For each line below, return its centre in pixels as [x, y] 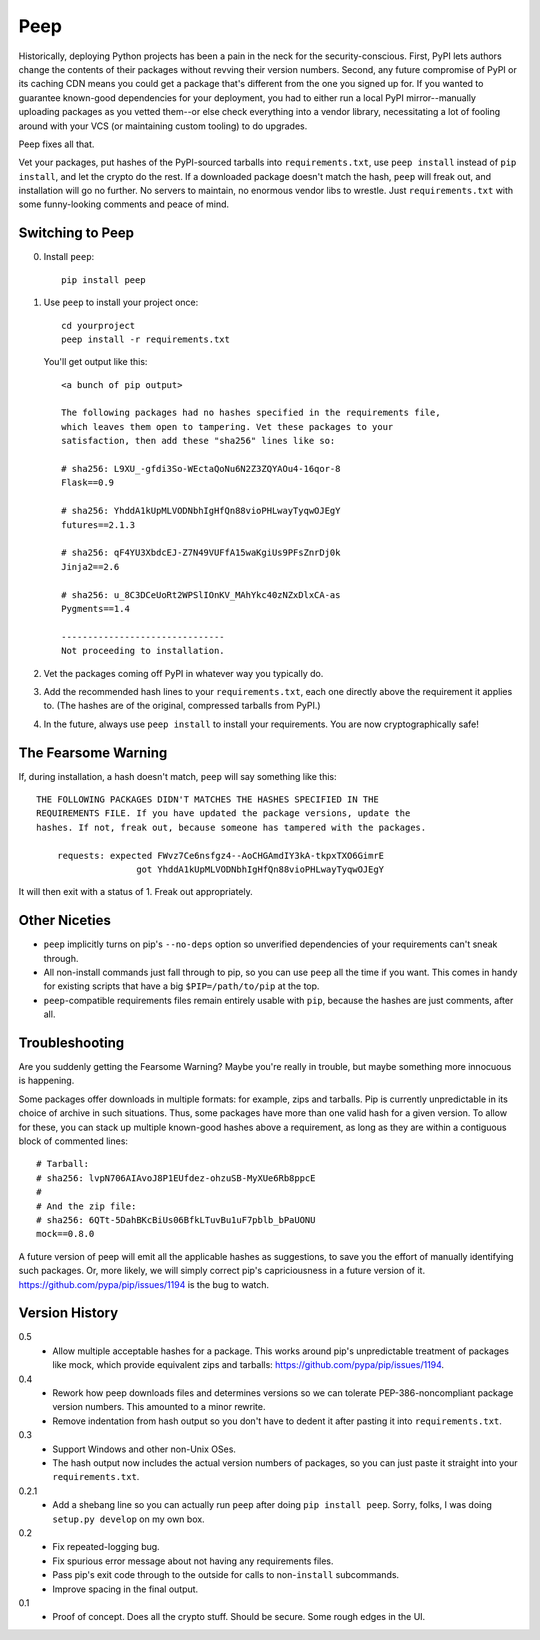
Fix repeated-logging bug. [106, 1547]
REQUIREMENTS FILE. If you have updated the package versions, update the [223, 813]
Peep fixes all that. [56, 144]
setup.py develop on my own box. [128, 1519]
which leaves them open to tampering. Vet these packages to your [227, 426]
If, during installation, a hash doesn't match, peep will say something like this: [177, 776]
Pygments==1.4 [95, 608]
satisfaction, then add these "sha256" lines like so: [198, 441]
